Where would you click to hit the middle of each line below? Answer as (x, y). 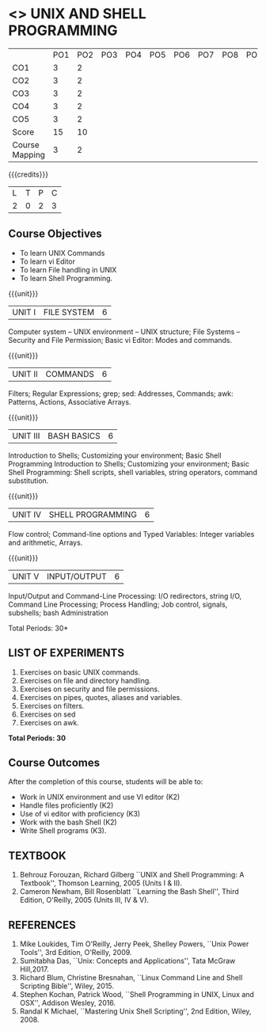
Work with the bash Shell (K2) (68, 822)
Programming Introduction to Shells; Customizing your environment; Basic (129, 463)
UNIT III (26, 436)
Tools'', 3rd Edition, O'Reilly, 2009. (76, 952)
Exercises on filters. (52, 706)
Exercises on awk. (49, 722)
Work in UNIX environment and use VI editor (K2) (100, 797)
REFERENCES (42, 924)
